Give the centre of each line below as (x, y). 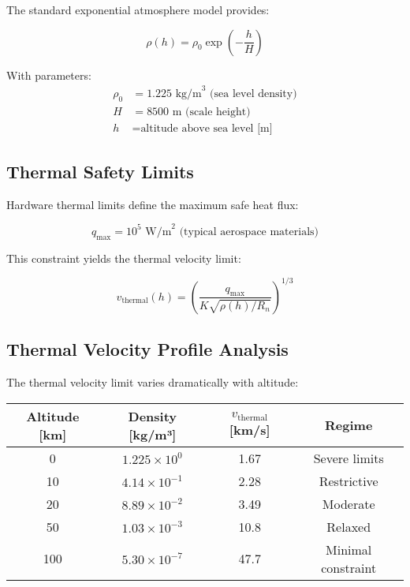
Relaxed (349, 526)
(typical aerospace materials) (249, 232)
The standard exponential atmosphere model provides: (138, 9)
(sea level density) (253, 93)
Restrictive (348, 480)
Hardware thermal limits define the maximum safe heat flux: (153, 204)
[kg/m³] (153, 434)
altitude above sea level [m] (207, 128)
